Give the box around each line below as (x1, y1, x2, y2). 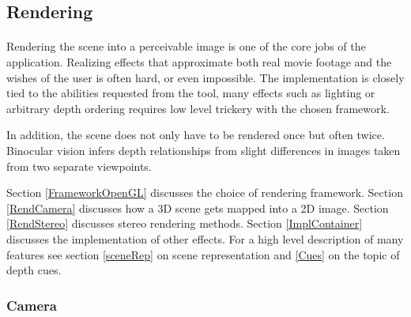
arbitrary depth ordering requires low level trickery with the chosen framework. (6, 100, 390, 116)
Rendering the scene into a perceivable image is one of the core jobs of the (6, 38, 366, 55)
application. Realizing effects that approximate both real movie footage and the (6, 53, 392, 70)
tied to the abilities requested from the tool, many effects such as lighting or (6, 85, 375, 101)
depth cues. (6, 262, 62, 278)
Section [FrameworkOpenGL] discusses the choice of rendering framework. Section (6, 184, 403, 201)
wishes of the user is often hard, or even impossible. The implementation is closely (6, 69, 405, 85)
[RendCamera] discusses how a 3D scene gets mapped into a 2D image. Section (6, 199, 389, 216)
